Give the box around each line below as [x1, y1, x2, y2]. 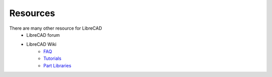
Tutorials [43, 55, 61, 61]
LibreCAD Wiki [26, 41, 56, 47]
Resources [9, 8, 55, 19]
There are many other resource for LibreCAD [9, 25, 102, 31]
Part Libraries [43, 62, 72, 68]
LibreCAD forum [26, 32, 60, 38]
